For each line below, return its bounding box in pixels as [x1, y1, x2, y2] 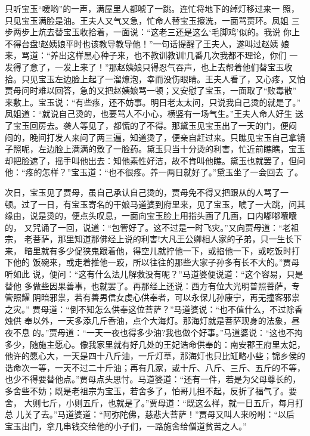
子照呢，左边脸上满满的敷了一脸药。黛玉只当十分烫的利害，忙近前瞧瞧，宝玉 [5, 143, 305, 155]
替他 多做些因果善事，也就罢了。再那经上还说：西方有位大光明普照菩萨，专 [5, 279, 300, 292]
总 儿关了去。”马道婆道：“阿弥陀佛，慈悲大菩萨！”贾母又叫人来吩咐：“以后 [5, 408, 295, 420]
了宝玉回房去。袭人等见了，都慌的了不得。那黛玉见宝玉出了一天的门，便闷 [5, 119, 297, 131]
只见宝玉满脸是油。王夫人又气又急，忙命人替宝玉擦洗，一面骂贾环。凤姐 [5, 14, 289, 26]
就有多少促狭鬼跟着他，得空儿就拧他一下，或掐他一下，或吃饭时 [41, 244, 292, 256]
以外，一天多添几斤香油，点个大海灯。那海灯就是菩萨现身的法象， [32, 314, 292, 327]
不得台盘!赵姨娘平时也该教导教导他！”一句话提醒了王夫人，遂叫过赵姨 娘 [5, 37, 290, 50]
